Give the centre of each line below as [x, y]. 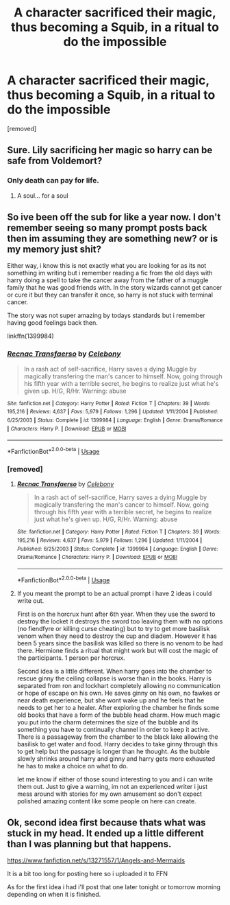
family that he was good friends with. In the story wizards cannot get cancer [115, 288]
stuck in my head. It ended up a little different [105, 833]
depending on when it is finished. [54, 895]
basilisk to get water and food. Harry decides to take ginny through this [117, 744]
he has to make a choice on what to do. [73, 766]
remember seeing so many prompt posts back [107, 228]
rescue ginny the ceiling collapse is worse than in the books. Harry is [114, 678]
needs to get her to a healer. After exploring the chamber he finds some [118, 707]
